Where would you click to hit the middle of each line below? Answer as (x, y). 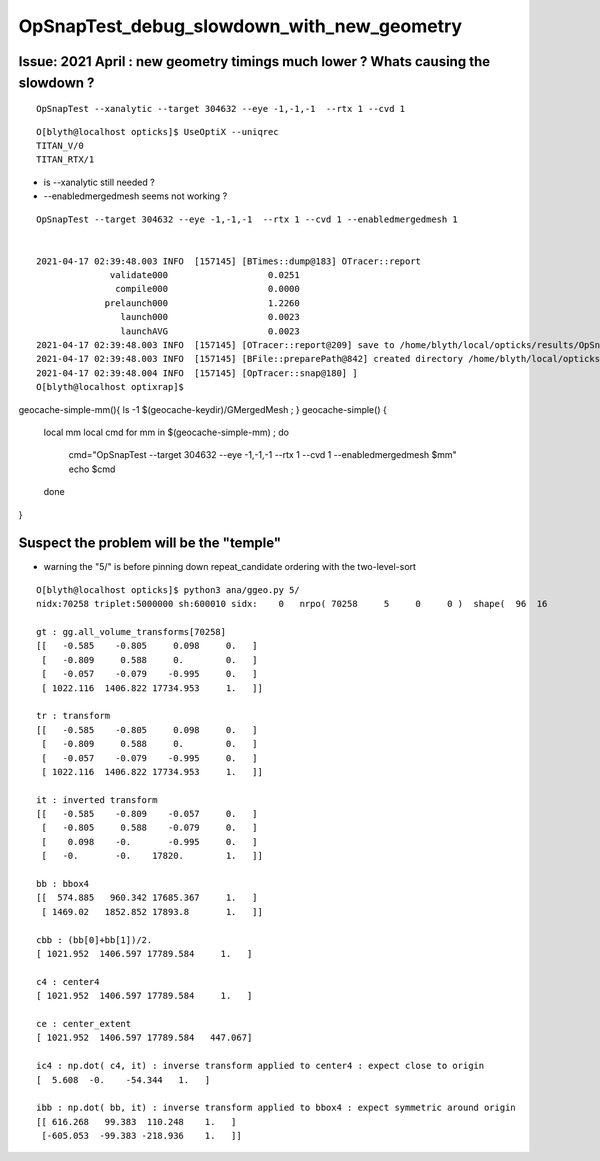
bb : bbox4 (63, 884)
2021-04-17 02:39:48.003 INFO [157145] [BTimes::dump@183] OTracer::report (229, 261)
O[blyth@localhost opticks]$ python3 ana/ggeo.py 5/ (168, 589)
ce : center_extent (84, 1023)
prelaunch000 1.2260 (202, 303)
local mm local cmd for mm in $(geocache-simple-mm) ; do (166, 432)
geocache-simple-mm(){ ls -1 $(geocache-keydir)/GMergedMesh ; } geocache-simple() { (202, 409)
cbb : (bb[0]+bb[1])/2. (94, 939)
